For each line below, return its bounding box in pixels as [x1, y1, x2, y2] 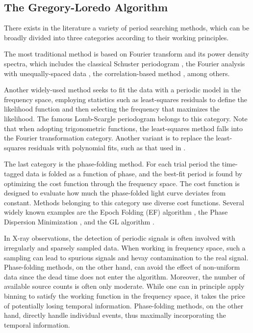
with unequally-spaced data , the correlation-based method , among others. [4, 68, 230, 78]
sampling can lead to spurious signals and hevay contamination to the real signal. [4, 252, 249, 262]
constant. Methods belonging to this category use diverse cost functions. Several [4, 197, 244, 207]
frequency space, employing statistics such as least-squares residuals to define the [4, 94, 247, 104]
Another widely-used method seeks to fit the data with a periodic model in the [4, 84, 241, 95]
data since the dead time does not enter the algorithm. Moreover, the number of [4, 271, 245, 281]
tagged [4, 168, 24, 178]
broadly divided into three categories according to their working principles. [4, 32, 229, 42]
